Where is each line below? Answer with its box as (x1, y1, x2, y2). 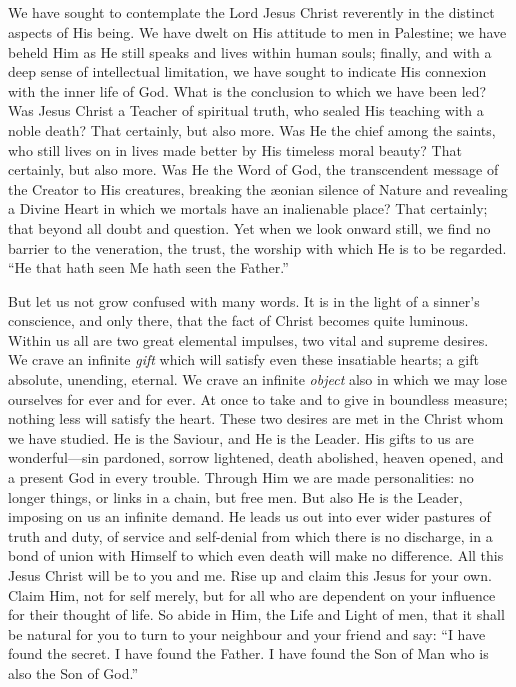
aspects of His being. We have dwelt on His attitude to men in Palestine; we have (8, 21, 507, 42)
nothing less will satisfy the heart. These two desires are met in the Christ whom (8, 408, 504, 429)
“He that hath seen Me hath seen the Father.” (8, 257, 289, 278)
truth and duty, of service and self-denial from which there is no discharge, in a (8, 525, 493, 546)
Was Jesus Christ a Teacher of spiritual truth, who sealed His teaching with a (8, 100, 484, 121)
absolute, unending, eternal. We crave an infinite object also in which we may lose (8, 369, 507, 390)
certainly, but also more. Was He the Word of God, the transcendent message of (8, 159, 499, 180)
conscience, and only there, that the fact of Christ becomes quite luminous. (8, 310, 469, 331)
